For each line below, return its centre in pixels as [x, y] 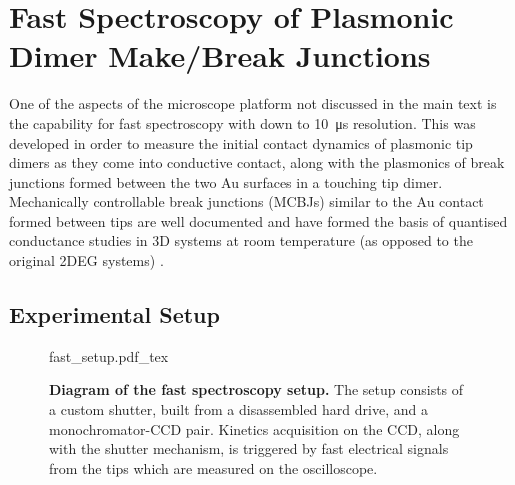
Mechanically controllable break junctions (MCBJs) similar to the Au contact [246, 201]
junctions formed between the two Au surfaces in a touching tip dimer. [226, 181]
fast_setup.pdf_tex [109, 355]
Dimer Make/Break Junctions [220, 55]
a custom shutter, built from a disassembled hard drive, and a [238, 409]
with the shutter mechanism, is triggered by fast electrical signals [249, 448]
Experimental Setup [114, 314]
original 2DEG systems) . [86, 260]
